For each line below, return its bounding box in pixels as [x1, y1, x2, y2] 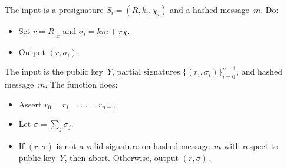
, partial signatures [112, 65, 180, 78]
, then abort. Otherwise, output [64, 151, 179, 163]
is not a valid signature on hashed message [56, 140, 210, 152]
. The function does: [45, 78, 118, 90]
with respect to [224, 140, 279, 152]
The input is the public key [5, 65, 103, 78]
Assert [18, 98, 42, 110]
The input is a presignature [5, 4, 104, 15]
